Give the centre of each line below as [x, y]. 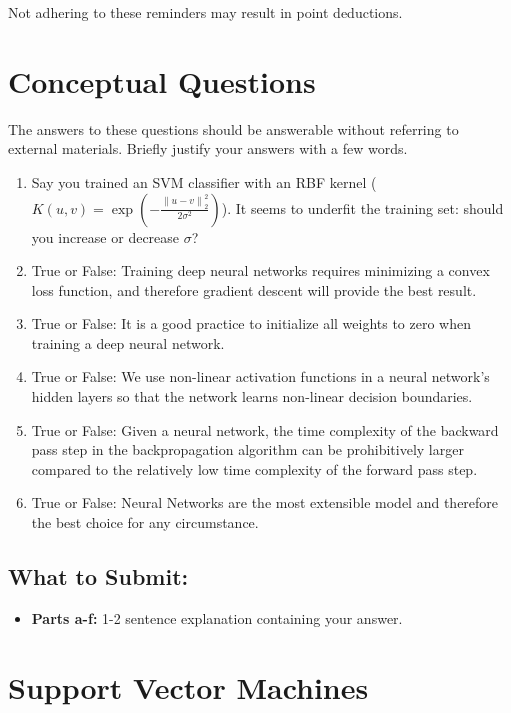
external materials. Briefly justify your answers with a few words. [208, 148]
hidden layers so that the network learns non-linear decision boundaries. [252, 396]
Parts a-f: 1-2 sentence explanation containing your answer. [217, 617]
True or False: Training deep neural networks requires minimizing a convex [260, 270]
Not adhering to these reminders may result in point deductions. [205, 12]
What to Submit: [98, 576]
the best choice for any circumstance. [145, 522]
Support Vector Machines [188, 686]
